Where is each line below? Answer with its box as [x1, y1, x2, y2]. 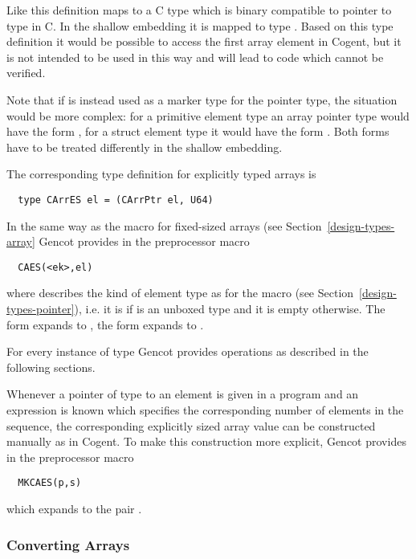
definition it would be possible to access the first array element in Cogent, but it [6, 33, 402, 50]
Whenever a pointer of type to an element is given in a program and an [6, 386, 359, 402]
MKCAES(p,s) [18, 477, 82, 489]
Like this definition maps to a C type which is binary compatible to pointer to [6, 2, 392, 18]
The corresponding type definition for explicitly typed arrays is [6, 165, 316, 182]
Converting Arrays [6, 534, 130, 554]
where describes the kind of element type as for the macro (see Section [6, 284, 354, 301]
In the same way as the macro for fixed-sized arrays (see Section [6, 217, 322, 234]
